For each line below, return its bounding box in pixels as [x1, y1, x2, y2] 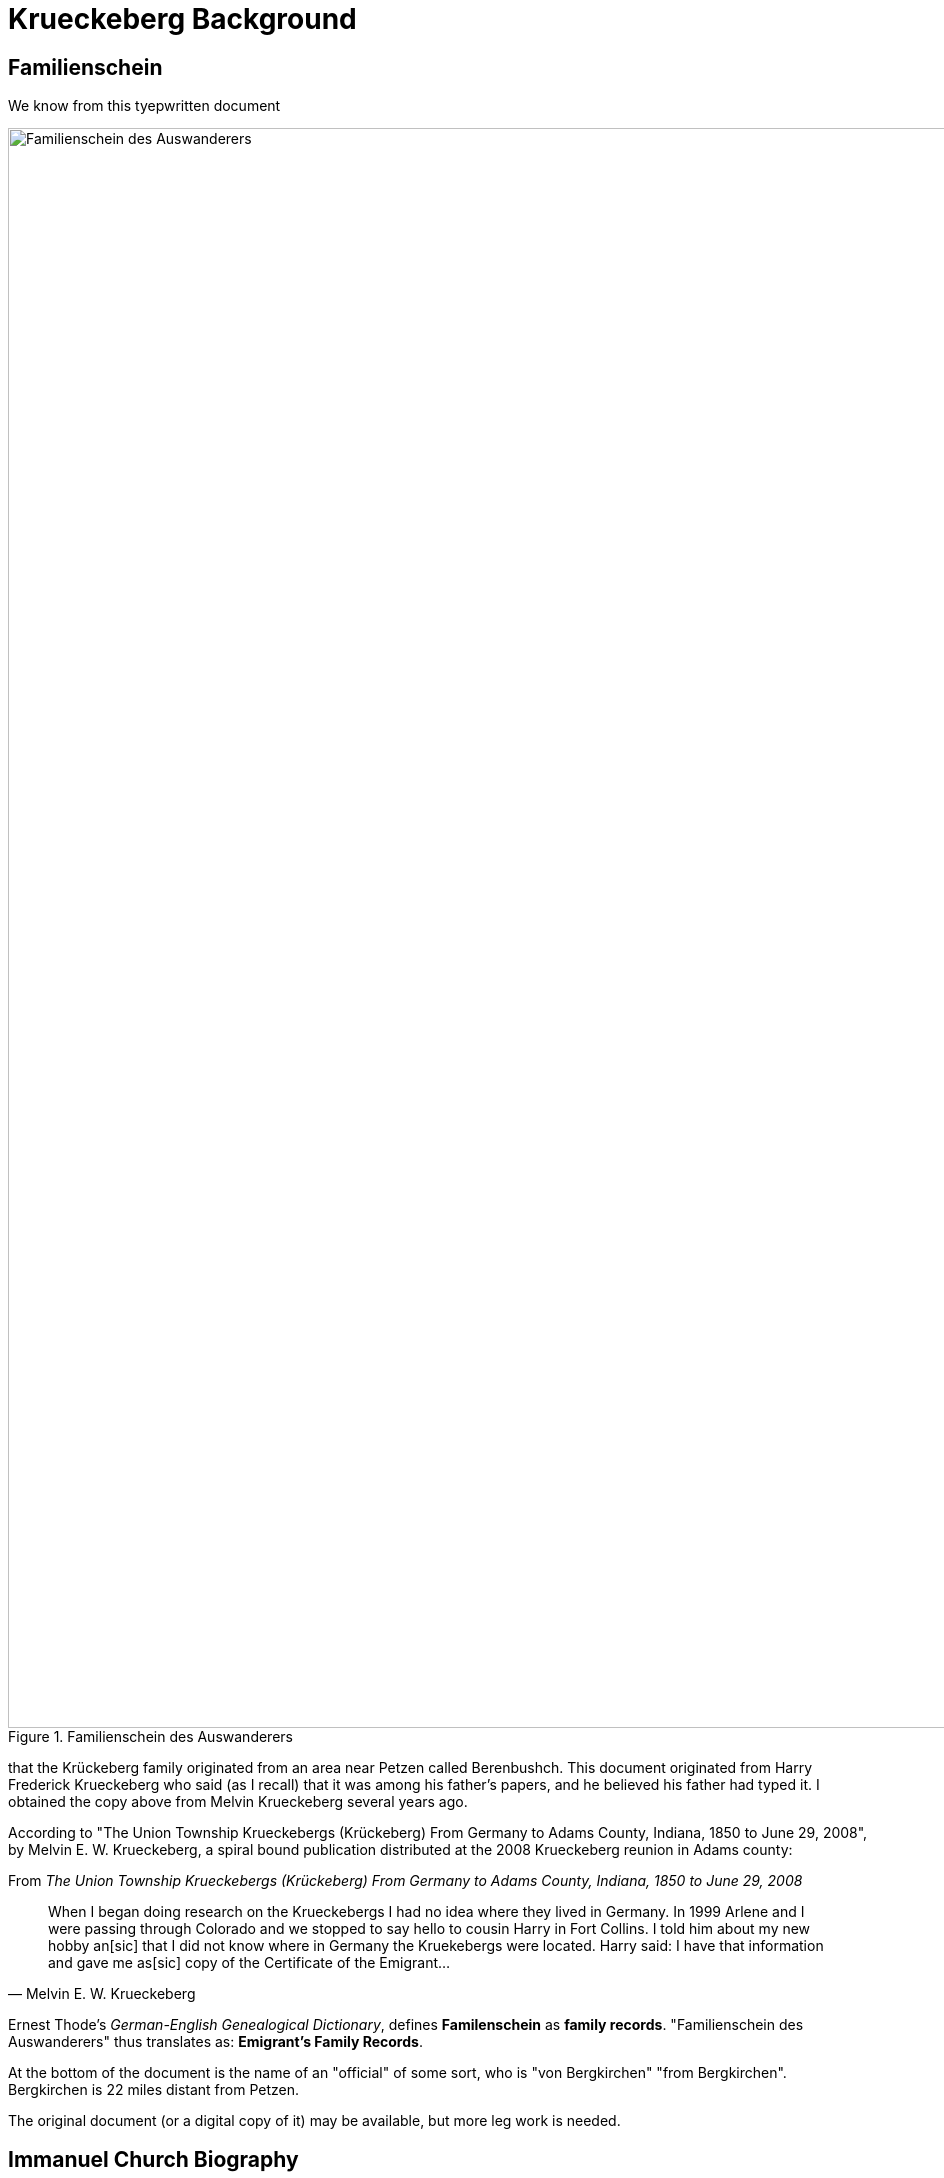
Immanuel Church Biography [8, 2146, 299, 2172]
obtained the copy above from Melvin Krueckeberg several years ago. [8, 1793, 468, 1811]
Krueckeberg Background [8, 2, 357, 36]
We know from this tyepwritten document [8, 97, 281, 115]
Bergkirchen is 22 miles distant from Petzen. [8, 2081, 300, 2099]
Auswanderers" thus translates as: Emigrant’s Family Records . [8, 2033, 423, 2051]
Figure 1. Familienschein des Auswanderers [8, 1728, 293, 1746]
